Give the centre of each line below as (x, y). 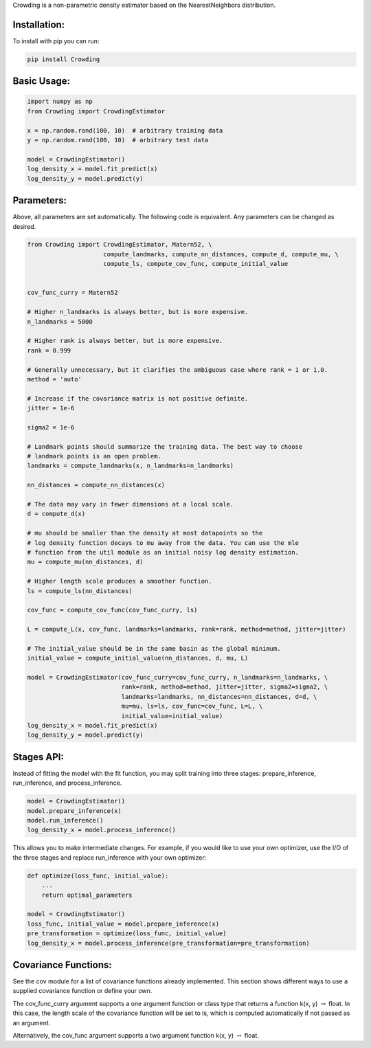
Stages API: (38, 757)
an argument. (32, 1023)
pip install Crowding (64, 59)
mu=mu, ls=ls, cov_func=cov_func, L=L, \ (192, 706)
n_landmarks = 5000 (60, 322)
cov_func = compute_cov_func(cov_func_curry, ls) (112, 610)
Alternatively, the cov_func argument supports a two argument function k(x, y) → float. (136, 1035)
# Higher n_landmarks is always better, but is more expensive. (138, 312)
